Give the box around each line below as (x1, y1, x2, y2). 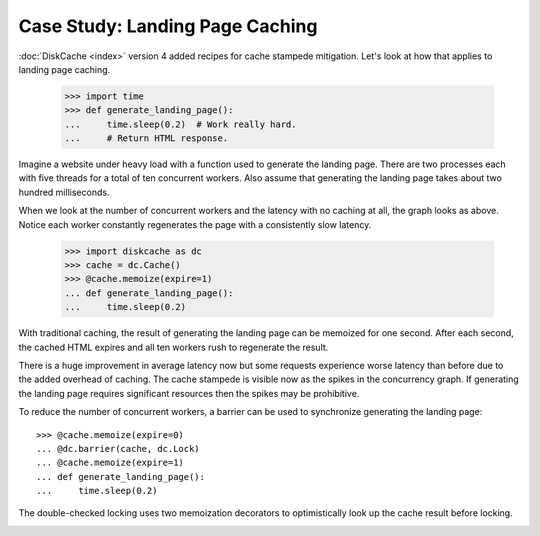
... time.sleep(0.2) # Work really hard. (64, 118, 297, 130)
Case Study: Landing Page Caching (18, 15, 318, 37)
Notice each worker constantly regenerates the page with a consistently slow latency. (18, 218, 372, 230)
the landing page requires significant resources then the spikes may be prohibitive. (18, 387, 360, 399)
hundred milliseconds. (18, 186, 110, 198)
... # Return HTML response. (64, 133, 229, 144)
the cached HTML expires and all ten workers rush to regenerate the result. (18, 341, 329, 353)
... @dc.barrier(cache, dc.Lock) (36, 443, 200, 454)
